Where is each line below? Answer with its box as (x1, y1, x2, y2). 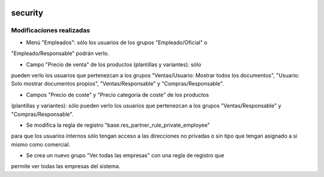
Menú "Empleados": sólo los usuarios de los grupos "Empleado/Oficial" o (26, 39, 208, 46)
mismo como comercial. (11, 141, 71, 148)
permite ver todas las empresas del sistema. (11, 163, 121, 170)
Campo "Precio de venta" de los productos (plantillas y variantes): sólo (26, 60, 202, 68)
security (11, 8, 43, 18)
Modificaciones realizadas (11, 26, 90, 35)
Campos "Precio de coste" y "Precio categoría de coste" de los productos (26, 91, 209, 98)
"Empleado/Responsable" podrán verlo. (11, 50, 109, 57)
